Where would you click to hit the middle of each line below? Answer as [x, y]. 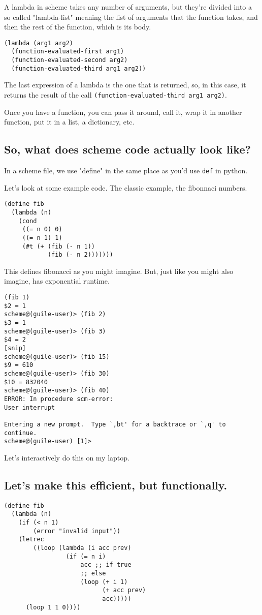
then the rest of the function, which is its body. [78, 27]
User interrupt [30, 407]
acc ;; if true [106, 565]
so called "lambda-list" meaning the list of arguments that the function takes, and [131, 17]
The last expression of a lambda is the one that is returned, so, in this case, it [125, 85]
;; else [93, 573]
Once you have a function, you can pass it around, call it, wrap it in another [123, 112]
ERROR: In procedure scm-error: [59, 399]
